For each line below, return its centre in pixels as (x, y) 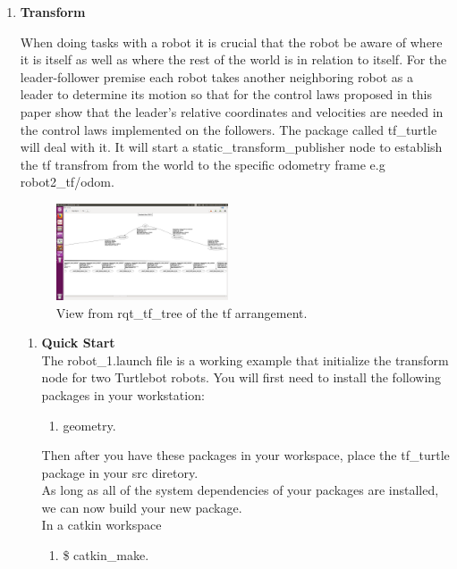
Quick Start (78, 343)
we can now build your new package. (142, 507)
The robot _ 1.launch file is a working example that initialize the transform (245, 360)
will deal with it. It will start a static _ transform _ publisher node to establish (231, 147)
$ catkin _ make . (106, 555)
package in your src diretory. (120, 472)
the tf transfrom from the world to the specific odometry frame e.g (203, 164)
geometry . (89, 425)
